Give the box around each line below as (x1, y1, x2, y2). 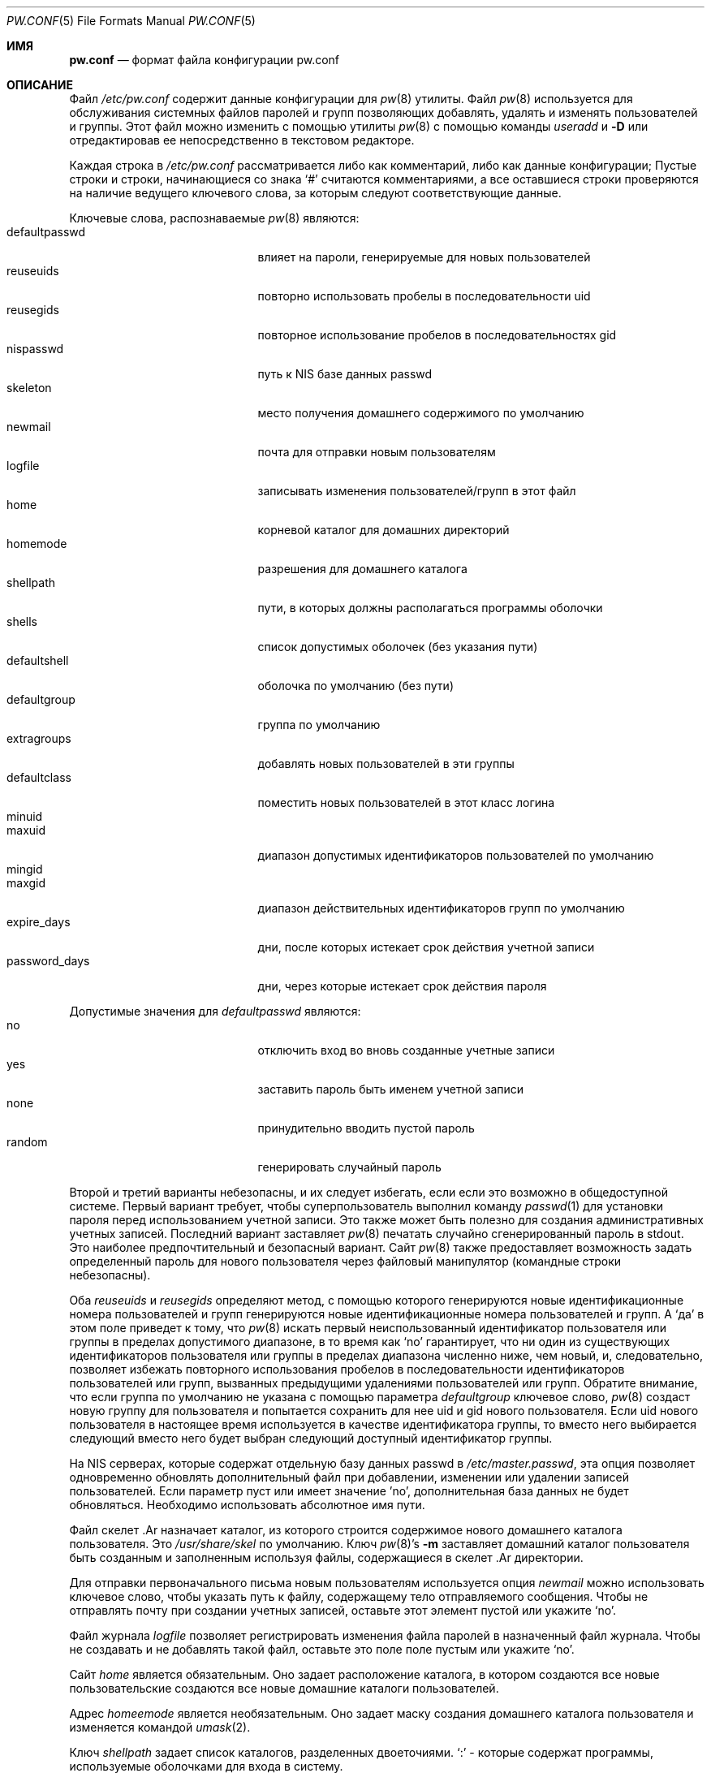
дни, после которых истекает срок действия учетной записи (257, 940, 595, 954)
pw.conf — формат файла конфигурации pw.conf (69, 53, 340, 67)
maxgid (6, 876, 46, 890)
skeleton (6, 381, 52, 395)
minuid (6, 809, 43, 823)
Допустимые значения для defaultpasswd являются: (69, 1004, 361, 1018)
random (6, 1135, 48, 1149)
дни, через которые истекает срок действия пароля (257, 979, 547, 993)
